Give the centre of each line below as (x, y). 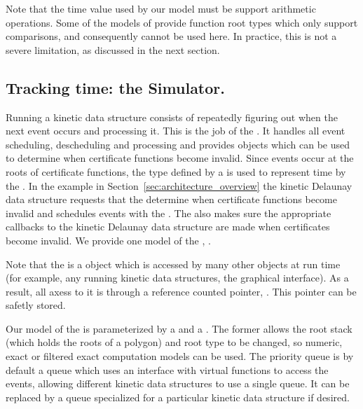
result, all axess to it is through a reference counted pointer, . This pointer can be (181, 291)
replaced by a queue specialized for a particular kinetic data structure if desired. (178, 397)
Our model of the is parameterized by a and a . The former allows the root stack (179, 328)
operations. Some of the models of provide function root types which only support (182, 22)
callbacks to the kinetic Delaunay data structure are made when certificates (168, 227)
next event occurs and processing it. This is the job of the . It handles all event (176, 131)
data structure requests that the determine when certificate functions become (171, 199)
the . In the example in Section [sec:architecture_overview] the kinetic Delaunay (179, 185)
